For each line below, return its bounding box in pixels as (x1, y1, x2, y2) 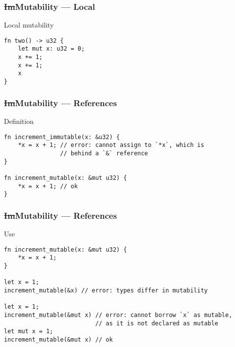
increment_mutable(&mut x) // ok (4, 336, 113, 343)
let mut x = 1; (4, 328, 53, 335)
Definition (4, 116, 34, 126)
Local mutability (4, 20, 54, 30)
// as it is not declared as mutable (95, 319, 218, 327)
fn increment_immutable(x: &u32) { (4, 133, 120, 141)
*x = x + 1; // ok (18, 182, 78, 190)
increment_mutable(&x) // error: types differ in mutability (4, 287, 208, 294)
